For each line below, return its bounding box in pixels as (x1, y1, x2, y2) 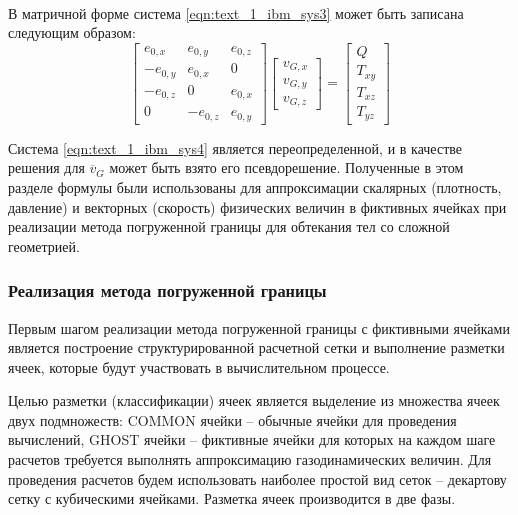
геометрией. (8, 235, 80, 256)
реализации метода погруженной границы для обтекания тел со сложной (8, 216, 450, 237)
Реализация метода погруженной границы (8, 278, 327, 303)
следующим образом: (8, 22, 136, 43)
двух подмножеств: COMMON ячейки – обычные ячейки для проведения (8, 409, 457, 430)
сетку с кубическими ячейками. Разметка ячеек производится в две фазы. (8, 488, 456, 509)
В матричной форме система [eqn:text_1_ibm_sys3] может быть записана (8, 2, 464, 23)
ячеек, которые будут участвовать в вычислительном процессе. (8, 356, 390, 377)
